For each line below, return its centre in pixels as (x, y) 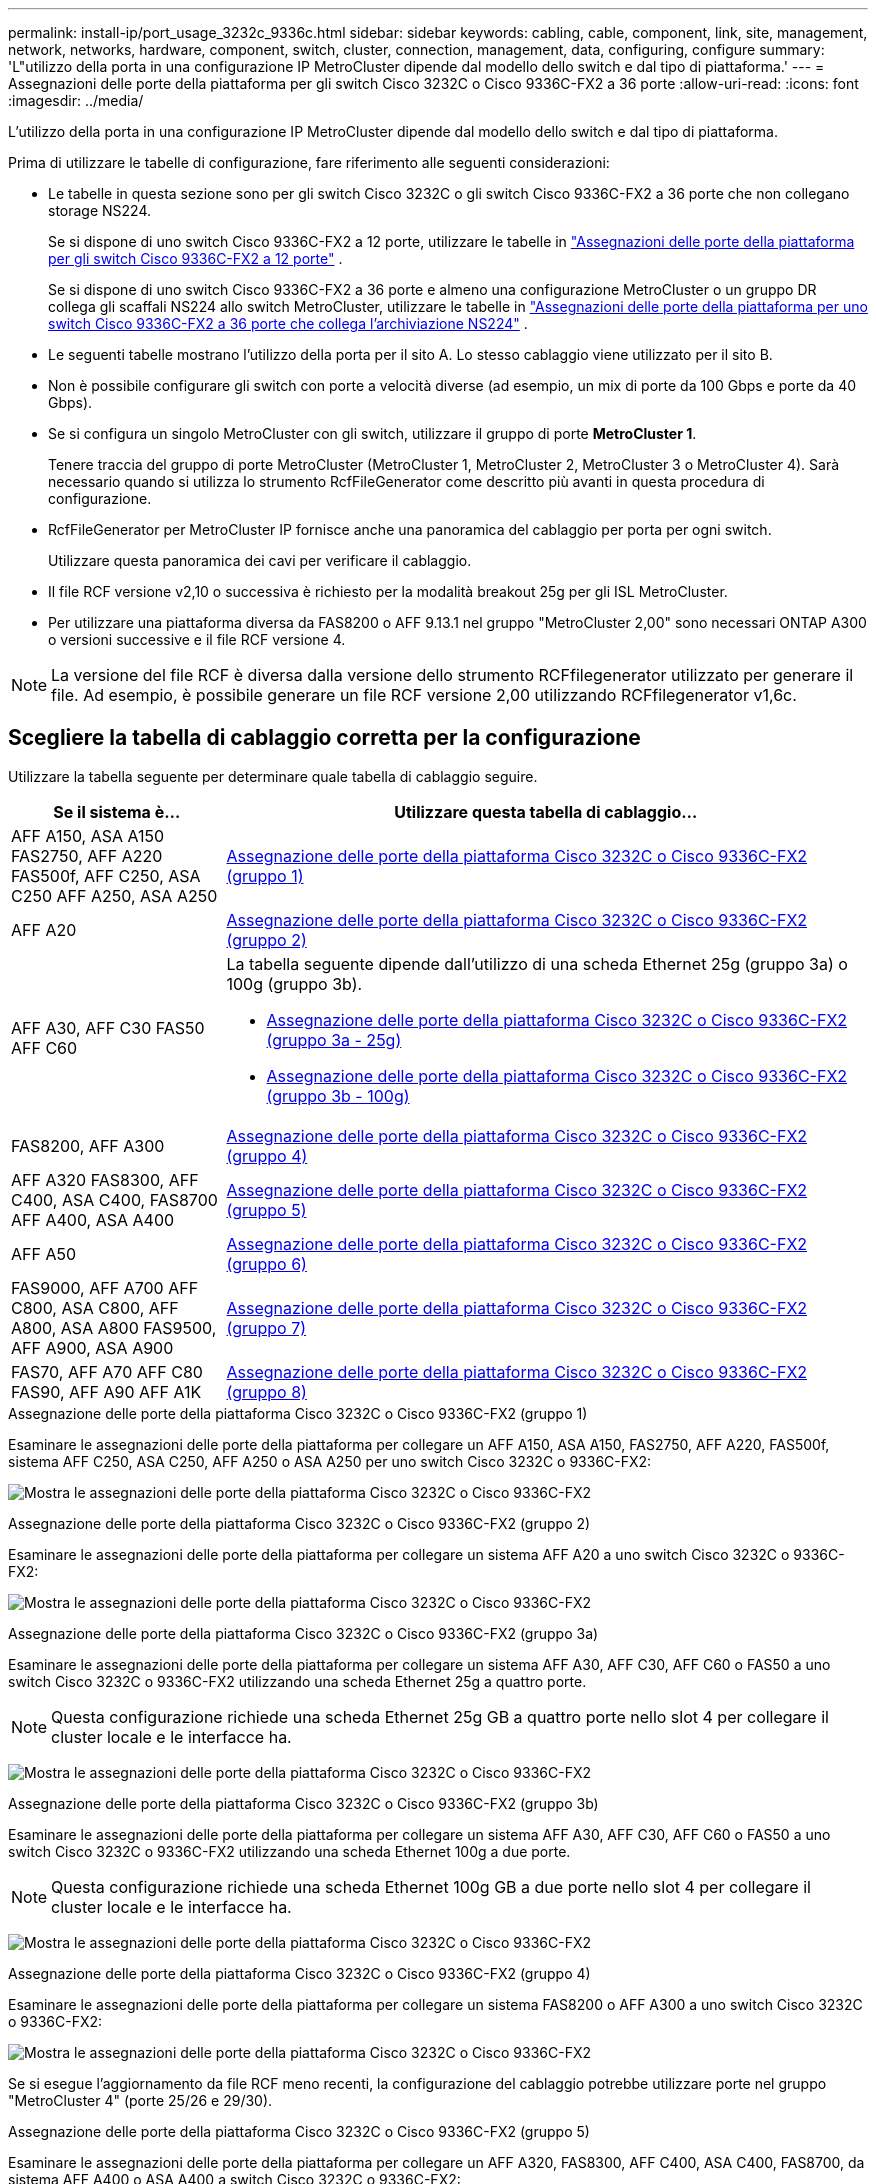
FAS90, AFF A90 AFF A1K (106, 1391)
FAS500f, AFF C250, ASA (106, 875)
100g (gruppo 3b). (294, 983)
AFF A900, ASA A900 (92, 1347)
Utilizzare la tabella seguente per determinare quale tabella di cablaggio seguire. (273, 776)
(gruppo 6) (266, 1263)
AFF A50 (44, 1253)
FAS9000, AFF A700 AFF (105, 1287)
